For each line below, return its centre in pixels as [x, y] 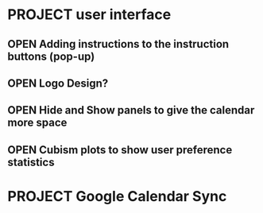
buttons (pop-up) [51, 56]
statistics [31, 162]
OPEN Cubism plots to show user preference [120, 150]
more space [37, 123]
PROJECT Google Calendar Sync [117, 196]
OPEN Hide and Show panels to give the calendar [131, 110]
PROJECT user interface [89, 15]
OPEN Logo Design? [58, 83]
